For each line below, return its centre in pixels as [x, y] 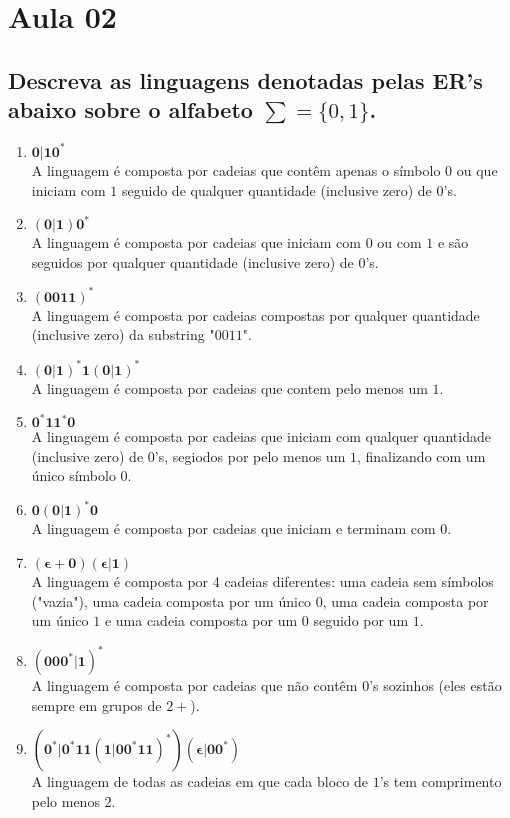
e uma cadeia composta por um [201, 620]
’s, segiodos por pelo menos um [250, 455]
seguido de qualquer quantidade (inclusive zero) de [277, 189]
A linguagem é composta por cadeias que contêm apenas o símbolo [236, 169]
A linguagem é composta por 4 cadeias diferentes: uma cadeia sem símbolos [262, 581]
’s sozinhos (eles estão [435, 685]
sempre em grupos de [96, 704]
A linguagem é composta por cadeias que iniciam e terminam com [233, 528]
